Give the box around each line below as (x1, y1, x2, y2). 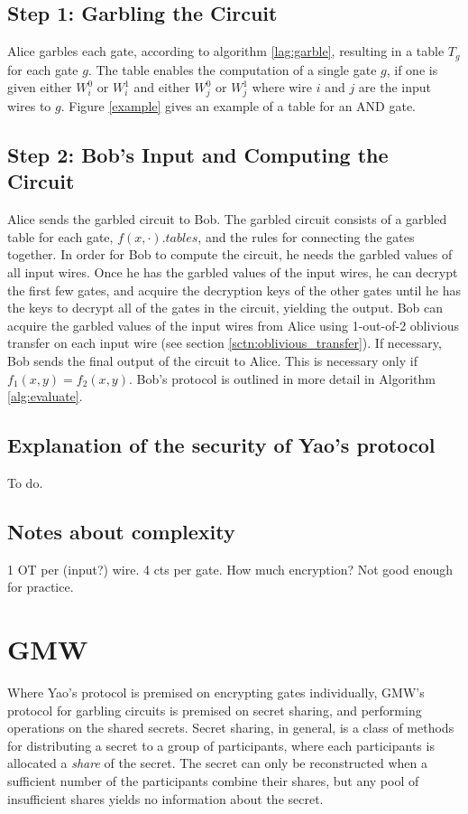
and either (133, 78, 190, 97)
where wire (252, 78, 312, 97)
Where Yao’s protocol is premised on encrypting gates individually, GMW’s (7, 683, 425, 702)
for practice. (7, 577, 74, 596)
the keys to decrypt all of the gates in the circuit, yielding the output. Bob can (7, 298, 444, 317)
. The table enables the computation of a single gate (87, 60, 377, 79)
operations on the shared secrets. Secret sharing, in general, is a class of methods (7, 718, 454, 737)
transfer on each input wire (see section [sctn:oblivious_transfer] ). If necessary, (7, 333, 442, 352)
